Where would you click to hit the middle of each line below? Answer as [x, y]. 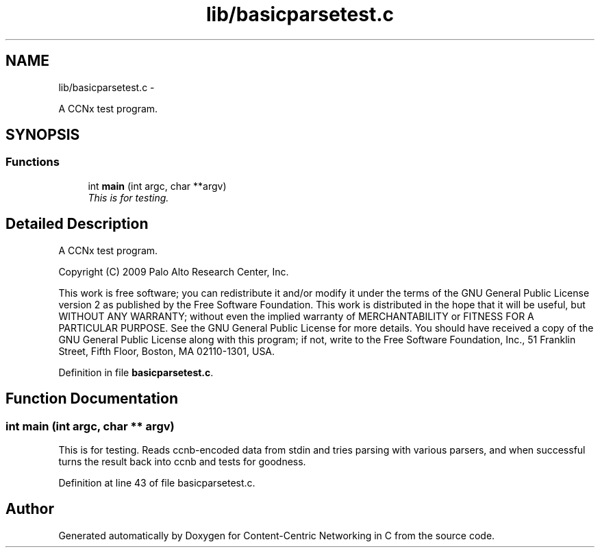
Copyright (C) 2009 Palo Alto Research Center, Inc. [174, 271]
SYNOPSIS [43, 135]
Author [30, 509]
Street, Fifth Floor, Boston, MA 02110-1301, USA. [167, 351]
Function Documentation [92, 399]
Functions [33, 162]
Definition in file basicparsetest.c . [136, 372]
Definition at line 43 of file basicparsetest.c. [157, 482]
